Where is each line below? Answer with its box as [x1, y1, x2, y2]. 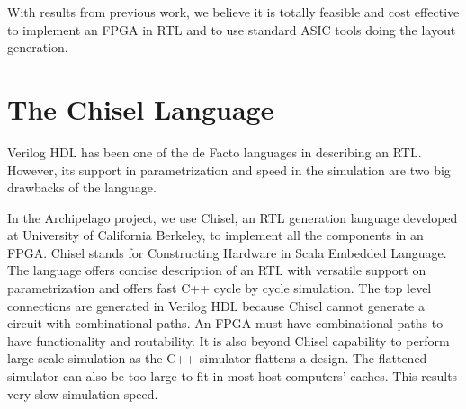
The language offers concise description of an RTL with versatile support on [7, 261, 426, 280]
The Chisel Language [7, 90, 274, 127]
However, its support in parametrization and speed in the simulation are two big [7, 160, 451, 179]
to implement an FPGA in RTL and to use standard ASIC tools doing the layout [7, 20, 456, 39]
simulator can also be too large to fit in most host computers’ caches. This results [7, 367, 458, 386]
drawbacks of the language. [7, 178, 157, 197]
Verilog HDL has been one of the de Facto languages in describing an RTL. [7, 142, 422, 161]
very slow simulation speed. [7, 384, 158, 403]
